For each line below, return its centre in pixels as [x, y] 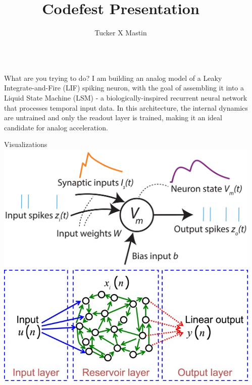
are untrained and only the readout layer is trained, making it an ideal [113, 117]
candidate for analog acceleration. [56, 127]
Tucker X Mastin [121, 33]
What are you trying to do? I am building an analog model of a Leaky [113, 78]
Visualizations [26, 144]
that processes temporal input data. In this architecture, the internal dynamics [126, 107]
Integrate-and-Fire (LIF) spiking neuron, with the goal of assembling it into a [124, 88]
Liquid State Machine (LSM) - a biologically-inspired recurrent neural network [126, 97]
